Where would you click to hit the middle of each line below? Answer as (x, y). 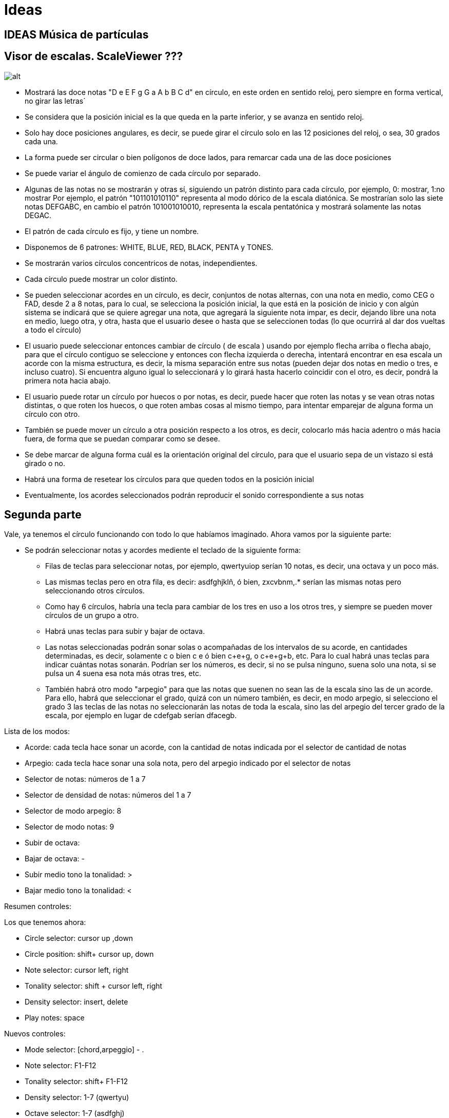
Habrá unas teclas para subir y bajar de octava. (125, 631)
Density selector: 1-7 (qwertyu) (77, 1097)
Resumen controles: (38, 907)
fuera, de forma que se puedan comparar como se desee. (122, 438)
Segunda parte (43, 515)
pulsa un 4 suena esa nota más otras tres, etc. (123, 673)
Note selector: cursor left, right (77, 970)
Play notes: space (55, 1018)
